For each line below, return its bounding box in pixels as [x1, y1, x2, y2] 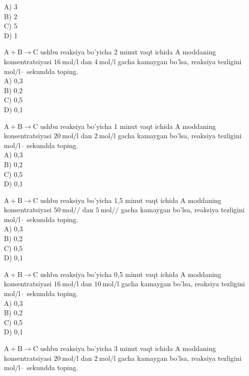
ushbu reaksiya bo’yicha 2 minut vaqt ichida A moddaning [40, 47, 216, 57]
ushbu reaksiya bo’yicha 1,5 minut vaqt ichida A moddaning [40, 195, 222, 205]
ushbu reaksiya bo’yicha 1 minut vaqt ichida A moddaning [40, 121, 216, 131]
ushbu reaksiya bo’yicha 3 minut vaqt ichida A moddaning [40, 343, 216, 353]
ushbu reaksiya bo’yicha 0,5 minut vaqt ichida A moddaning [40, 269, 222, 279]
